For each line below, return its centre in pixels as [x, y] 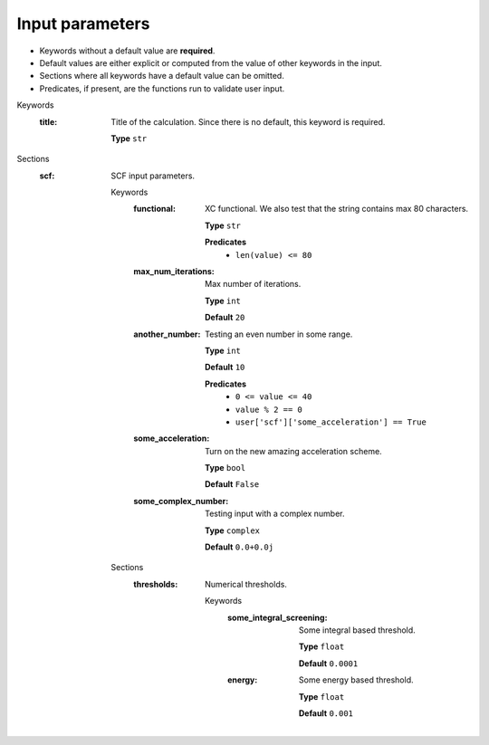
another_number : [167, 334]
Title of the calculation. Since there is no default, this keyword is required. [248, 121]
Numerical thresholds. [246, 584]
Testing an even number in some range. [279, 334]
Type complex [233, 530]
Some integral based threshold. [357, 630]
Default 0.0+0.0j [240, 547]
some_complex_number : [181, 501]
